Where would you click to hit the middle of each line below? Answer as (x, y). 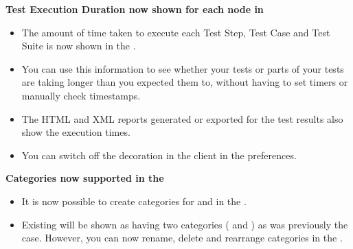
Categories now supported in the (85, 178)
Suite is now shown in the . (79, 46)
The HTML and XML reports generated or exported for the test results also (182, 118)
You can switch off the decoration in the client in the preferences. (159, 155)
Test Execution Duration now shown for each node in (135, 9)
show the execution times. (76, 132)
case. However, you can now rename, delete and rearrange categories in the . (182, 238)
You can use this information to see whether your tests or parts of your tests (183, 68)
